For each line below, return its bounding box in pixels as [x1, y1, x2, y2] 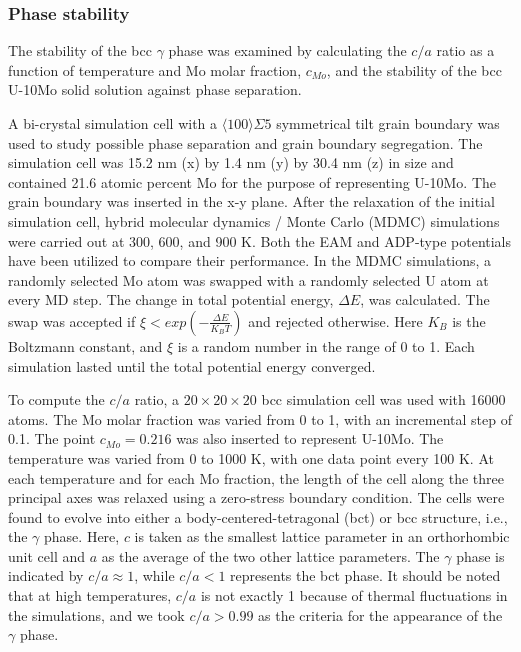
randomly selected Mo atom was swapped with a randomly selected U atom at [8, 269, 489, 290]
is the [452, 310, 486, 331]
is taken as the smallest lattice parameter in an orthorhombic [134, 526, 510, 547]
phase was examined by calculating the [168, 40, 407, 61]
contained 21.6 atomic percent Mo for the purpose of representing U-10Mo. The [8, 171, 497, 192]
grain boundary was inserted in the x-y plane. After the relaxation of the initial [8, 191, 495, 212]
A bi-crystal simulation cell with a [8, 113, 218, 133]
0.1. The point [8, 428, 96, 449]
